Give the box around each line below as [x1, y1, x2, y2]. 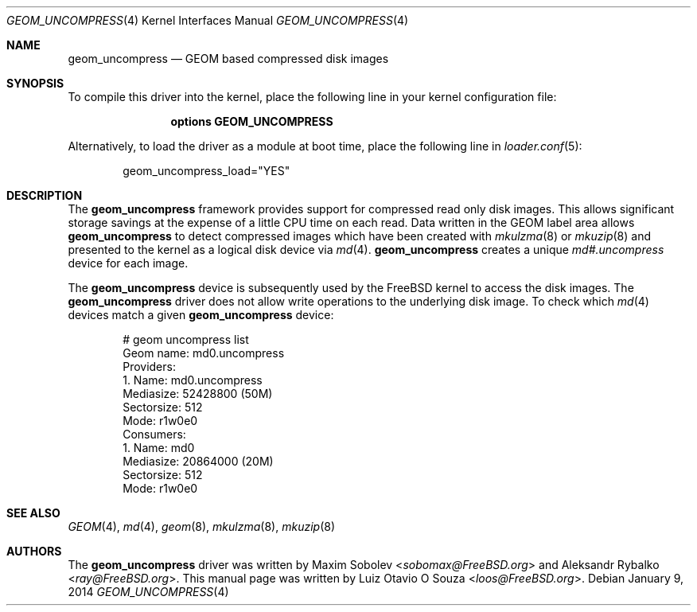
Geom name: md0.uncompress [123, 346, 285, 360]
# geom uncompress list [123, 333, 249, 346]
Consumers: [123, 427, 186, 441]
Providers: [123, 360, 176, 373]
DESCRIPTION [6, 189, 83, 202]
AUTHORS [6, 544, 62, 558]
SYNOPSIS [6, 76, 64, 90]
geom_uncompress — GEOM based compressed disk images [68, 52, 389, 65]
